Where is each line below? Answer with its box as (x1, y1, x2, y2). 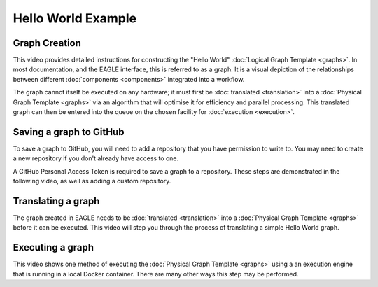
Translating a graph (13, 195, 100, 206)
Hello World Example (13, 10, 137, 26)
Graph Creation (13, 37, 82, 49)
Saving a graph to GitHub (13, 126, 125, 138)
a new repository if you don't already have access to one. (13, 154, 179, 162)
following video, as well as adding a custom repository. (13, 177, 171, 185)
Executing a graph (13, 241, 94, 253)
